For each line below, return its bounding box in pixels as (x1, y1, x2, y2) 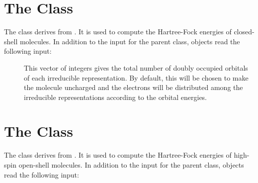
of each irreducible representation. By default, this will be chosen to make (24, 72, 249, 83)
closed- (234, 26, 255, 37)
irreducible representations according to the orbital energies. (24, 91, 207, 102)
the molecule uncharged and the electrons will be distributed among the (24, 82, 243, 92)
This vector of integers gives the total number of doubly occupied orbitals (24, 62, 248, 73)
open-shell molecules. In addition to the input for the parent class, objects (18, 160, 244, 170)
